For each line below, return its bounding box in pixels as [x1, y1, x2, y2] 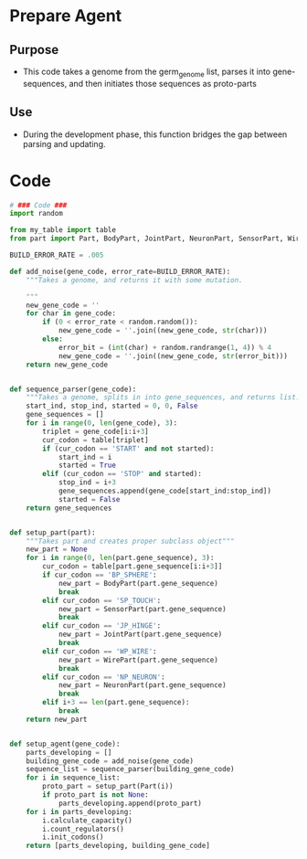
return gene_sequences [26, 504, 112, 513]
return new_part [26, 715, 89, 724]
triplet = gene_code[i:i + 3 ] [42, 427, 149, 436]
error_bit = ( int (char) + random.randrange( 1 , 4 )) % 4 [58, 343, 272, 352]
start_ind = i [58, 452, 112, 461]
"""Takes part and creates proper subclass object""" [26, 536, 235, 546]
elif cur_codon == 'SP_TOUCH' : [42, 596, 162, 605]
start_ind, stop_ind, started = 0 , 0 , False [26, 401, 198, 411]
